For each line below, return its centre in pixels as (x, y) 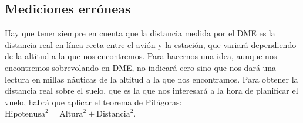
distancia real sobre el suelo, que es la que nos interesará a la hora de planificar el (151, 90)
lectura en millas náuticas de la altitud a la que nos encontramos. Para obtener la (151, 79)
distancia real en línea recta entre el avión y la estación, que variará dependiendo (151, 44)
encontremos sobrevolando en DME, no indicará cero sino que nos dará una (141, 67)
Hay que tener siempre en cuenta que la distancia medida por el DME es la (140, 33)
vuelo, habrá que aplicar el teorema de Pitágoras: (93, 102)
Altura (71, 115)
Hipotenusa (25, 115)
